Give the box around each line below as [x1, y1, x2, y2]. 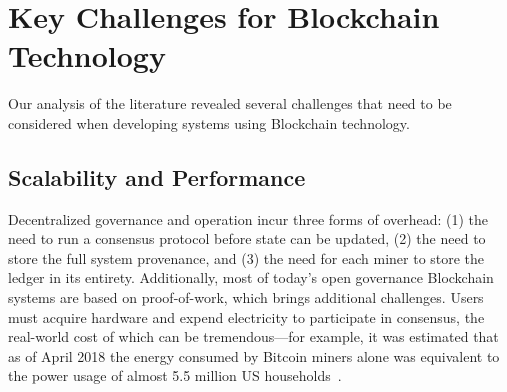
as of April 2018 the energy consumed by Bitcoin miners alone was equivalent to [8, 345, 500, 366]
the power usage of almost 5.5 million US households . [8, 365, 342, 386]
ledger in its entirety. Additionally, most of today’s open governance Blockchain [8, 267, 494, 288]
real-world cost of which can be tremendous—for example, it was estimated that [8, 326, 499, 347]
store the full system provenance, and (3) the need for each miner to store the [8, 247, 485, 268]
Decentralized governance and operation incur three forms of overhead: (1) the [8, 208, 489, 229]
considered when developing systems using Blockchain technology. [8, 112, 410, 133]
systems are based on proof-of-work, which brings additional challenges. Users [8, 287, 484, 308]
